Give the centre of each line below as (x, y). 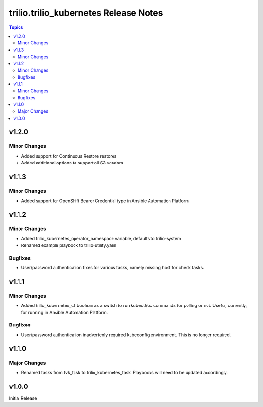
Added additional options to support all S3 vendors (72, 163)
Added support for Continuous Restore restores (69, 156)
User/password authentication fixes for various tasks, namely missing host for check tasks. (113, 268)
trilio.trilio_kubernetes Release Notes (86, 13)
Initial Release (23, 398)
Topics (16, 27)
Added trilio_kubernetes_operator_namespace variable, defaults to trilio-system (101, 239)
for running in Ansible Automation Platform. (65, 312)
